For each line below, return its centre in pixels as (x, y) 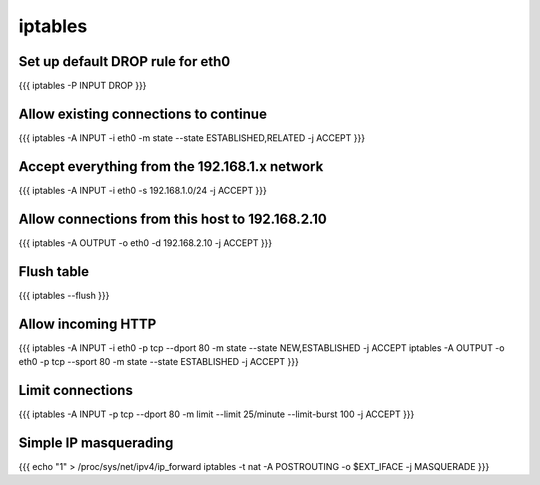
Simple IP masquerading (96, 442)
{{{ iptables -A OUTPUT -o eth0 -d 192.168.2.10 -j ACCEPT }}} (145, 242)
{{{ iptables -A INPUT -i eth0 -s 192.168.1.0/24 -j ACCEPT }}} (142, 190)
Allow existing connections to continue (142, 113)
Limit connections (76, 390)
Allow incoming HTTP (87, 323)
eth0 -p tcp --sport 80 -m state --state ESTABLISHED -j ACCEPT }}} (158, 361)
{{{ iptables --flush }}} (64, 295)
